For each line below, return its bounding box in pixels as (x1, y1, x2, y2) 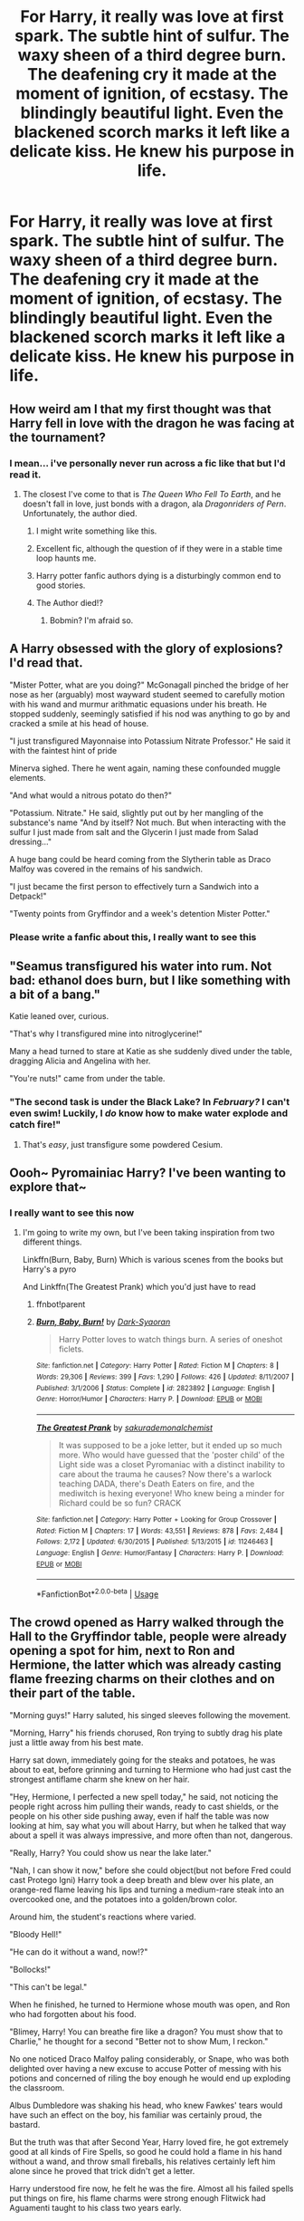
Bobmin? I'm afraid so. (49, 614, 134, 626)
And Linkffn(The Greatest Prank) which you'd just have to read (22, 1282, 256, 1293)
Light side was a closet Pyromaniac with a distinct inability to (58, 1459, 285, 1470)
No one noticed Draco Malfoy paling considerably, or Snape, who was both (9, 2053, 290, 2064)
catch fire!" (9, 1119, 62, 1131)
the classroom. (9, 2082, 65, 2093)
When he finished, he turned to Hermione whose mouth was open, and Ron (9, 1999, 290, 2010)
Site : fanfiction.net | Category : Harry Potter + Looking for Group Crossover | (35, 1515, 278, 1524)
